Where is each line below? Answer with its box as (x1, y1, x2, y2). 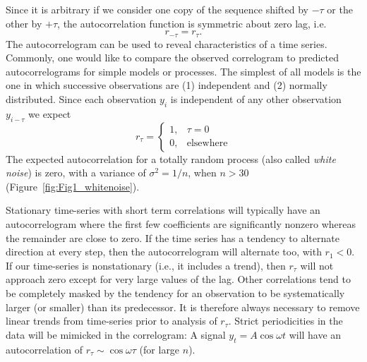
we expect (28, 106, 71, 121)
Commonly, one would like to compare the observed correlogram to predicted (6, 50, 339, 65)
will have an (289, 327, 342, 342)
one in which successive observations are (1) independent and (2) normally (6, 78, 327, 92)
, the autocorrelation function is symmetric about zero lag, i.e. (57, 16, 327, 30)
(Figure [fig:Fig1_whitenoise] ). (6, 179, 140, 193)
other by (6, 16, 42, 30)
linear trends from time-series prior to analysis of (6, 313, 217, 328)
